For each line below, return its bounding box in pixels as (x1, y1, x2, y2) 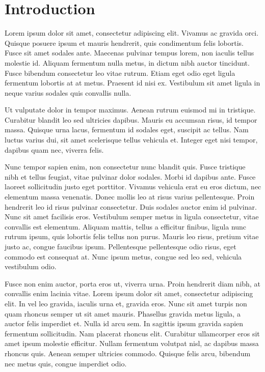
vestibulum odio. (5, 261, 57, 272)
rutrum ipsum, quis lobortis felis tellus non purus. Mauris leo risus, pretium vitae (5, 231, 259, 242)
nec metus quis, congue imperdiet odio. (5, 358, 127, 368)
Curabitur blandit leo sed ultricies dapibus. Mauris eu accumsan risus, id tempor (5, 114, 257, 125)
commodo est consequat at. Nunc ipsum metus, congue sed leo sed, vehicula (5, 251, 242, 262)
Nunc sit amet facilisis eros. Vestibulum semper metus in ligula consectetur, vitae (5, 211, 259, 222)
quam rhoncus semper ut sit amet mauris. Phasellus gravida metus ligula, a (5, 308, 241, 319)
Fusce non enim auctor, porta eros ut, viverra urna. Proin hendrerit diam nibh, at (5, 278, 260, 289)
